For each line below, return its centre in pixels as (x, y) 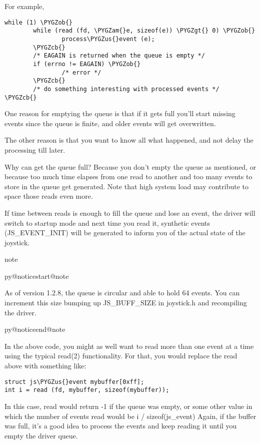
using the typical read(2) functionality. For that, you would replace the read (121, 356)
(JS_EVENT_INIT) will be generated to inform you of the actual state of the (125, 233)
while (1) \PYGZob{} (39, 22)
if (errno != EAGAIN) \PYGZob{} (87, 64)
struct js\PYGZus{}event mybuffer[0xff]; (74, 382)
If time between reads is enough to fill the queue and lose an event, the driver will (130, 212)
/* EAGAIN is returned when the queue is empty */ (119, 56)
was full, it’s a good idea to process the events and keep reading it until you (121, 426)
